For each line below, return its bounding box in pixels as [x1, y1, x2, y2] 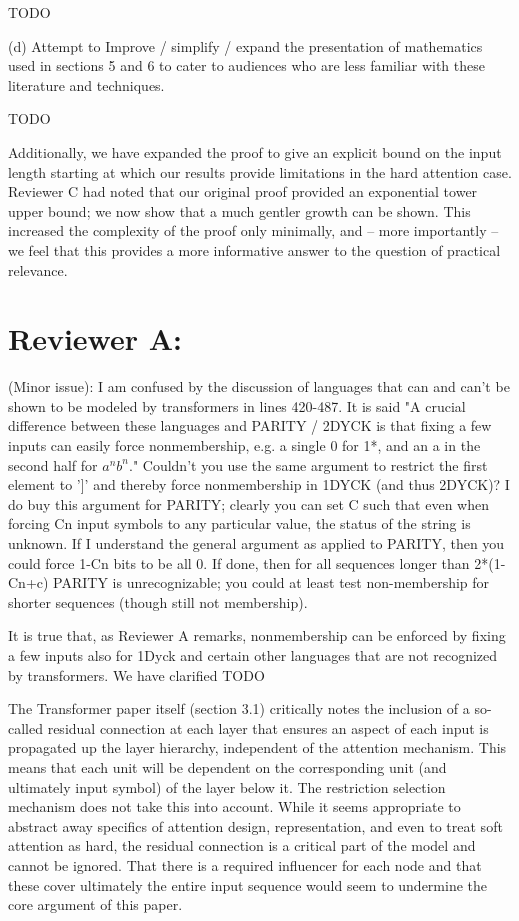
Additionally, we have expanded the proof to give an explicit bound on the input [8, 141, 502, 162]
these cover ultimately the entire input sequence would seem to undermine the [8, 874, 488, 895]
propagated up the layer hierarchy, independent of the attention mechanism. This [8, 737, 507, 758]
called [8, 717, 43, 738]
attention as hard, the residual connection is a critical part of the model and [8, 835, 476, 856]
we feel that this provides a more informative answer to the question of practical [8, 239, 501, 260]
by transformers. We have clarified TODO [8, 664, 265, 685]
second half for [8, 454, 98, 475]
